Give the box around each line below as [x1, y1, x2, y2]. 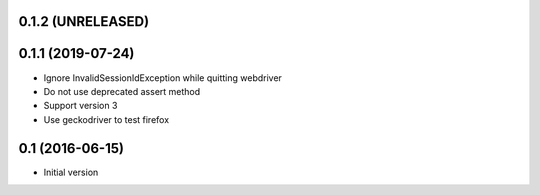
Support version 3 [43, 100, 118, 112]
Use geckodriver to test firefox [43, 113, 170, 125]
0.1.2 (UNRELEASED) [18, 13, 150, 30]
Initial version [43, 166, 99, 178]
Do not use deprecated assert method [43, 85, 201, 97]
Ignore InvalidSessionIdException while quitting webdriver [43, 71, 282, 84]
